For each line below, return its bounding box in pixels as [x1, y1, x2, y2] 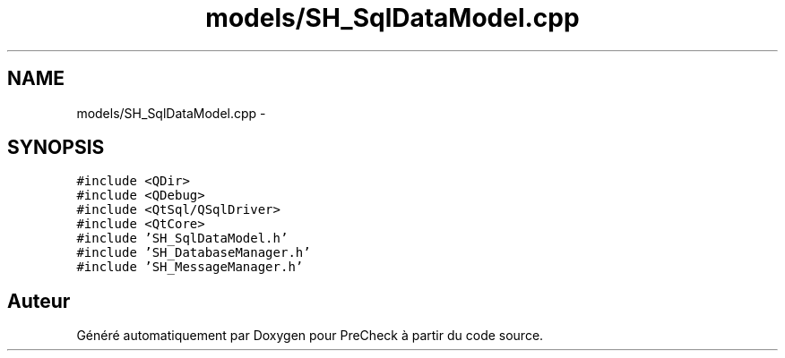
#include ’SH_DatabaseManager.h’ [76, 245, 311, 260]
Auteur [7, 289, 71, 312]
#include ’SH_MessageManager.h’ [76, 260, 304, 275]
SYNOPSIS [7, 136, 105, 159]
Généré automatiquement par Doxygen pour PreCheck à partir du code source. [76, 328, 544, 344]
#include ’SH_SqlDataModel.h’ [76, 231, 289, 246]
